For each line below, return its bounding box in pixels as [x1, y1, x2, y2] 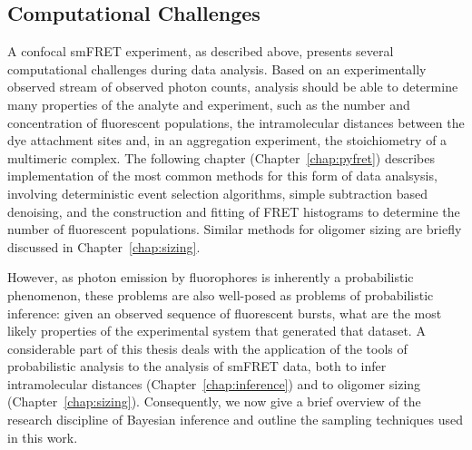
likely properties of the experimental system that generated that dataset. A [7, 321, 426, 340]
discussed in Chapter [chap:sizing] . [7, 237, 201, 256]
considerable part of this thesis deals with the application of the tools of [7, 338, 408, 357]
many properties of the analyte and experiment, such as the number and [7, 94, 410, 113]
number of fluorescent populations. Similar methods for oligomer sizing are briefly [7, 220, 462, 239]
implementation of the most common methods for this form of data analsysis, [7, 166, 438, 185]
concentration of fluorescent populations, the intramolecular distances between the [7, 112, 465, 132]
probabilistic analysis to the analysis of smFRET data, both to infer [7, 357, 387, 376]
